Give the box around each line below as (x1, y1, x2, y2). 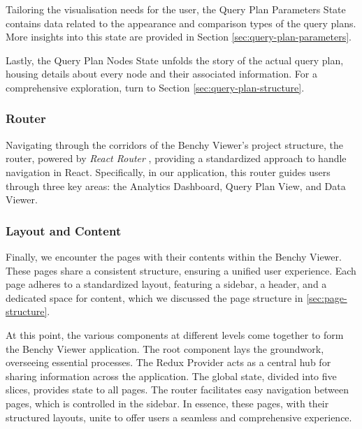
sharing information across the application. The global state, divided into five (6, 368, 337, 383)
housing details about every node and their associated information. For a (6, 66, 317, 81)
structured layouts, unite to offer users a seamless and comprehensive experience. (6, 409, 352, 424)
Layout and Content (6, 221, 122, 239)
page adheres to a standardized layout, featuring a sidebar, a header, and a (6, 277, 327, 291)
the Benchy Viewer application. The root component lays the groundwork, (6, 341, 324, 356)
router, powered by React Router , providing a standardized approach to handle (6, 151, 347, 166)
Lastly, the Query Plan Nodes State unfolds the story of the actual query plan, (6, 52, 344, 67)
